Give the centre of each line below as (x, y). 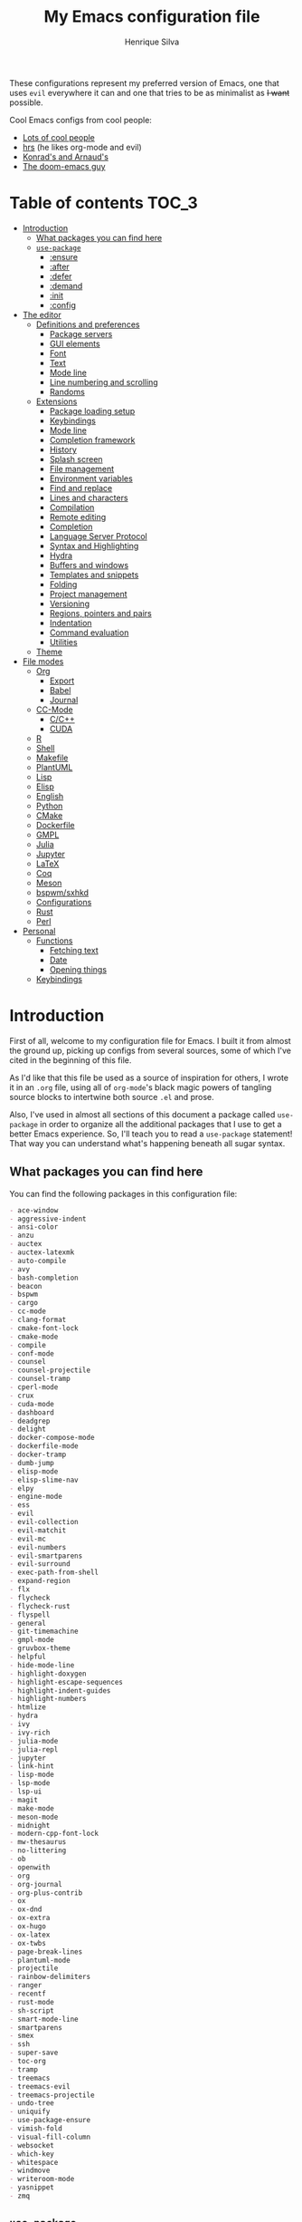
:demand (66, 285)
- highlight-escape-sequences (66, 1682)
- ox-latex (30, 1935)
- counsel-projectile (50, 1370)
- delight (28, 1429)
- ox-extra (30, 1918)
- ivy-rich (30, 1733)
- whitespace (34, 2162)
